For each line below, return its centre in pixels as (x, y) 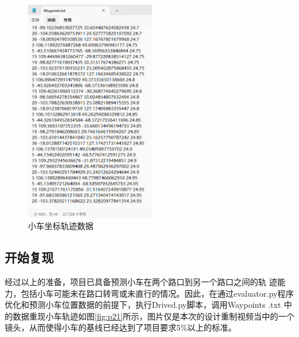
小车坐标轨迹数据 (61, 226)
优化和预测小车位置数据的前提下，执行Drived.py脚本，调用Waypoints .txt (143, 305)
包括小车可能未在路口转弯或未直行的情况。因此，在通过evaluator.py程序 (157, 293)
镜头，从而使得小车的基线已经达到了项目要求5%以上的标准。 (121, 327)
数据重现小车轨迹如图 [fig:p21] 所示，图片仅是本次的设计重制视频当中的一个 (154, 316)
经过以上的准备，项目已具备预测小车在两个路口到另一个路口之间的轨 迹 (141, 282)
